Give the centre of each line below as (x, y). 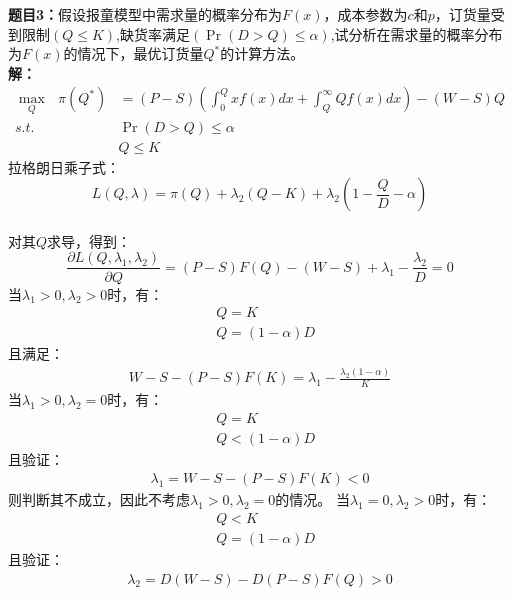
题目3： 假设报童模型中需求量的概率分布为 (145, 14)
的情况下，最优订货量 (133, 53)
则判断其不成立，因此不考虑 (99, 499)
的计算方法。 (262, 53)
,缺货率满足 (153, 33)
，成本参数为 (365, 14)
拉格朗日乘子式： (64, 166)
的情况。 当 (312, 499)
